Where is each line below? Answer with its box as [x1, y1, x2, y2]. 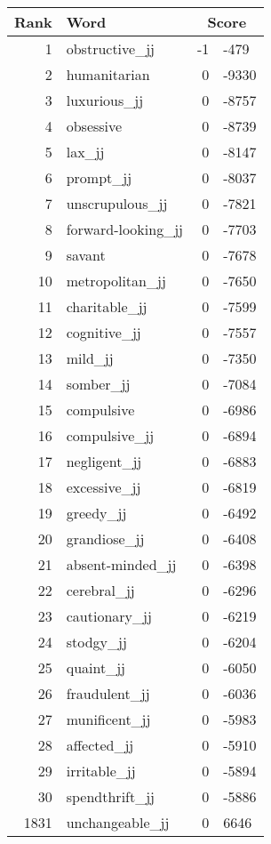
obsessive [66, 116, 123, 136]
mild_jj [66, 348, 114, 368]
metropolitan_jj [66, 270, 166, 291]
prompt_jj [66, 167, 132, 188]
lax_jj [66, 141, 105, 162]
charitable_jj [66, 296, 147, 317]
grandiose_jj [66, 528, 145, 549]
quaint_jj [66, 657, 125, 678]
